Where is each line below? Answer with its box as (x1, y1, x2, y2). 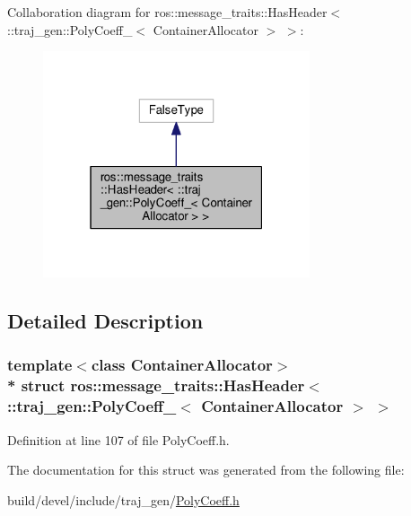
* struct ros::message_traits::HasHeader (7, 374, 305, 397)
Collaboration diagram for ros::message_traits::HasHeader (7, 3, 328, 21)
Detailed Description (7, 307, 204, 335)
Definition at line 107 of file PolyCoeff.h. (7, 430, 230, 449)
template (7, 354, 73, 376)
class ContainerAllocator (91, 354, 273, 376)
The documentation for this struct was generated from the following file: (7, 460, 405, 479)
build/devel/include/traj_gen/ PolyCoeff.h (7, 490, 240, 509)
